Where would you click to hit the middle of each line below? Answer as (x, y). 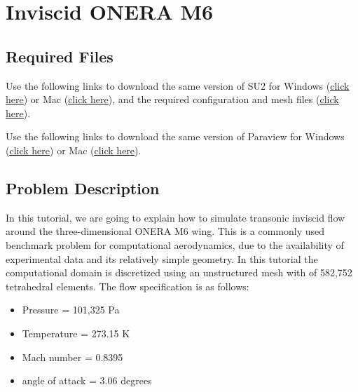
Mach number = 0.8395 (73, 357)
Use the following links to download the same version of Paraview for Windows (175, 136)
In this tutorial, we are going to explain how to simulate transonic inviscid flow (175, 217)
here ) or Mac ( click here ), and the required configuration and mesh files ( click (172, 99)
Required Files (60, 56)
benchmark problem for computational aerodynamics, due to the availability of (175, 244)
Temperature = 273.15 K (76, 333)
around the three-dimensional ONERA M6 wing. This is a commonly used (165, 231)
